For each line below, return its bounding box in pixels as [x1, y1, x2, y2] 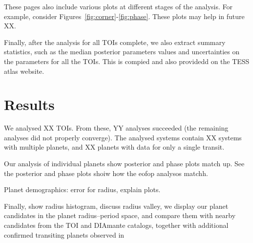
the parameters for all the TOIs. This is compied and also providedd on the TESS [4, 56, 250, 66]
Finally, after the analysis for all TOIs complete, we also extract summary [4, 37, 226, 47]
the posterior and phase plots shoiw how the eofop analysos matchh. [4, 168, 208, 178]
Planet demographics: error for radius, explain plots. [4, 184, 161, 195]
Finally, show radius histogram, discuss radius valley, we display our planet [4, 200, 229, 211]
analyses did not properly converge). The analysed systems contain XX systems [4, 132, 242, 142]
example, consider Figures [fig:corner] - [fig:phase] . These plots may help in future [4, 11, 245, 21]
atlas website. [4, 66, 44, 76]
